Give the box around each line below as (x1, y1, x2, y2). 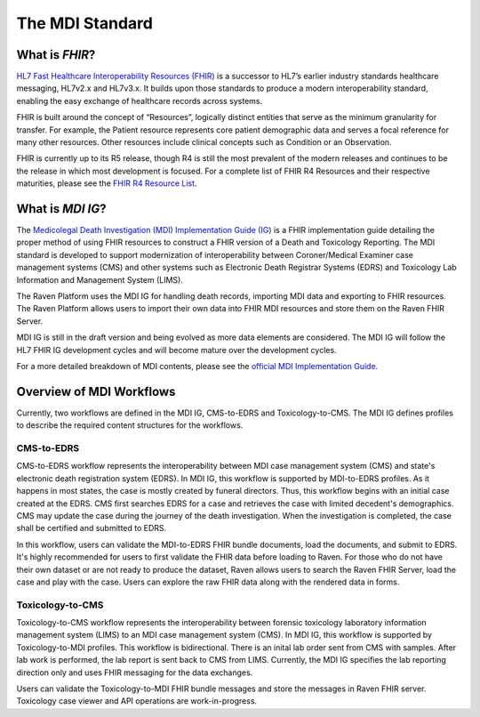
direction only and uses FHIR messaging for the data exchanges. (16, 667, 253, 678)
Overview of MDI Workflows (16, 383, 176, 399)
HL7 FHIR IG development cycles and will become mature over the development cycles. (16, 344, 337, 355)
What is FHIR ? (16, 47, 96, 62)
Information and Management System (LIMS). (16, 274, 184, 285)
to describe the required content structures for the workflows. (16, 420, 244, 431)
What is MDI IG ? (16, 201, 107, 216)
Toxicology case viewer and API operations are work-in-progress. (16, 696, 258, 706)
